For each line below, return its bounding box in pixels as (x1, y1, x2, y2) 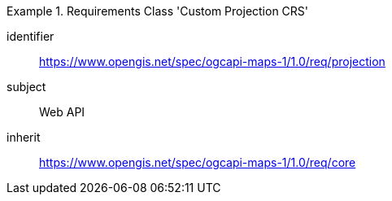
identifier (7, 29, 54, 43)
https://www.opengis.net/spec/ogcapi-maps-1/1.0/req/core (39, 155, 356, 169)
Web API (39, 105, 85, 119)
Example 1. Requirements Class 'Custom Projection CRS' (7, 4, 309, 18)
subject (7, 80, 46, 94)
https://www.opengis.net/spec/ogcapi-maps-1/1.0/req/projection (39, 55, 385, 68)
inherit (7, 130, 41, 144)
